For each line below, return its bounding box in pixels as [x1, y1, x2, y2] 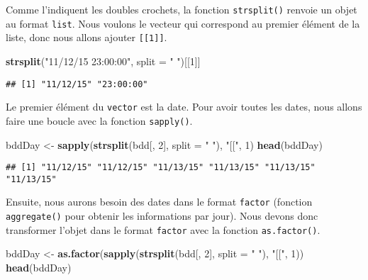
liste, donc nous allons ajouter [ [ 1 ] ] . [6, 30, 167, 45]
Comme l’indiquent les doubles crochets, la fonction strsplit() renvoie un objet [6, 2, 357, 16]
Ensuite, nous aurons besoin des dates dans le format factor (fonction [6, 194, 313, 209]
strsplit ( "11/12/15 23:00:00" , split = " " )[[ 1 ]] [6, 53, 201, 68]
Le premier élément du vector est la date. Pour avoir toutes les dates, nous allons [6, 99, 362, 114]
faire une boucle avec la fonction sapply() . [6, 113, 193, 128]
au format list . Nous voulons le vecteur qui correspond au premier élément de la [6, 16, 360, 30]
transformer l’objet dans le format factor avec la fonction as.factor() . [6, 222, 320, 237]
